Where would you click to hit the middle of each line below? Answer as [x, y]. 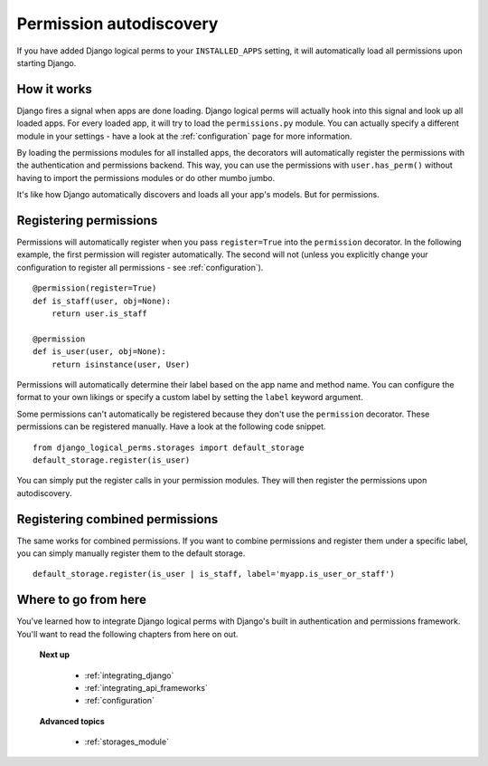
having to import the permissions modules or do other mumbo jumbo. [146, 177]
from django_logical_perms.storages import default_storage [169, 447]
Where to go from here [81, 600]
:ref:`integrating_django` [129, 675]
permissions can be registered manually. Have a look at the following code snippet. [171, 426]
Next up [55, 655]
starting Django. [47, 62]
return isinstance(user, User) [121, 364]
